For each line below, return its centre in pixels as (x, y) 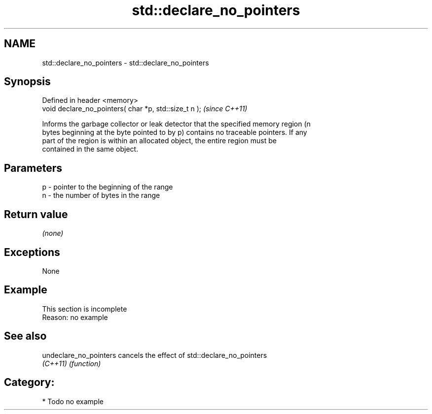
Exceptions (32, 252)
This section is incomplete (85, 309)
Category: (29, 382)
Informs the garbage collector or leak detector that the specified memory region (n (176, 124)
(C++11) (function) (72, 363)
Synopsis (27, 82)
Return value (36, 214)
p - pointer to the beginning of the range (108, 187)
